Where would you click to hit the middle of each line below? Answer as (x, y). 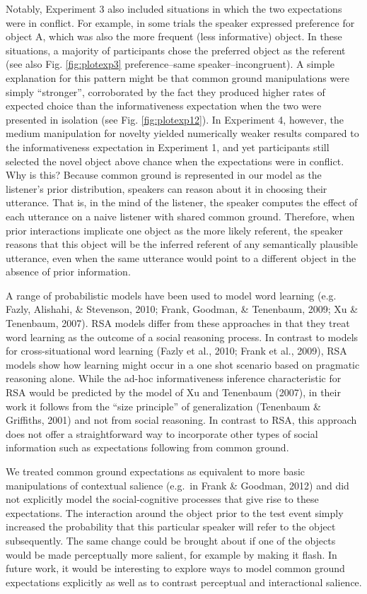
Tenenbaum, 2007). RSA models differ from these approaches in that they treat (178, 323)
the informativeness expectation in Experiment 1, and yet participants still (168, 147)
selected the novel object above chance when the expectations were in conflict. (175, 161)
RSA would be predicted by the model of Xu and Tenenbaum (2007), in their (173, 392)
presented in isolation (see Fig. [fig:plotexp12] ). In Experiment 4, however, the (175, 119)
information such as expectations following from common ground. (147, 447)
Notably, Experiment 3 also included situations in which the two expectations (174, 8)
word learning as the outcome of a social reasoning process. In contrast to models (182, 337)
